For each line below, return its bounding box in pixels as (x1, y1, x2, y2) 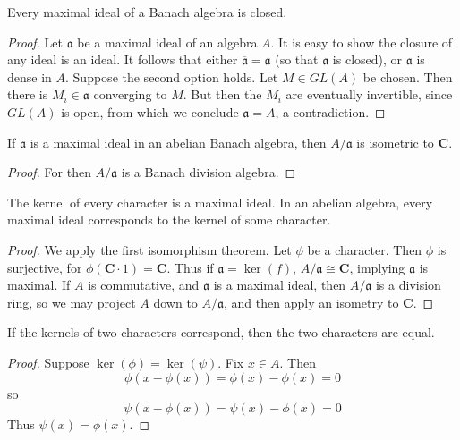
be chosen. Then (362, 67, 453, 86)
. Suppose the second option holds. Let (65, 67, 278, 86)
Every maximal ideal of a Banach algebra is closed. (7, 3, 287, 21)
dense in (7, 67, 52, 86)
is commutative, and (88, 275, 200, 294)
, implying (349, 258, 405, 276)
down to (153, 292, 198, 311)
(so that (275, 50, 319, 69)
